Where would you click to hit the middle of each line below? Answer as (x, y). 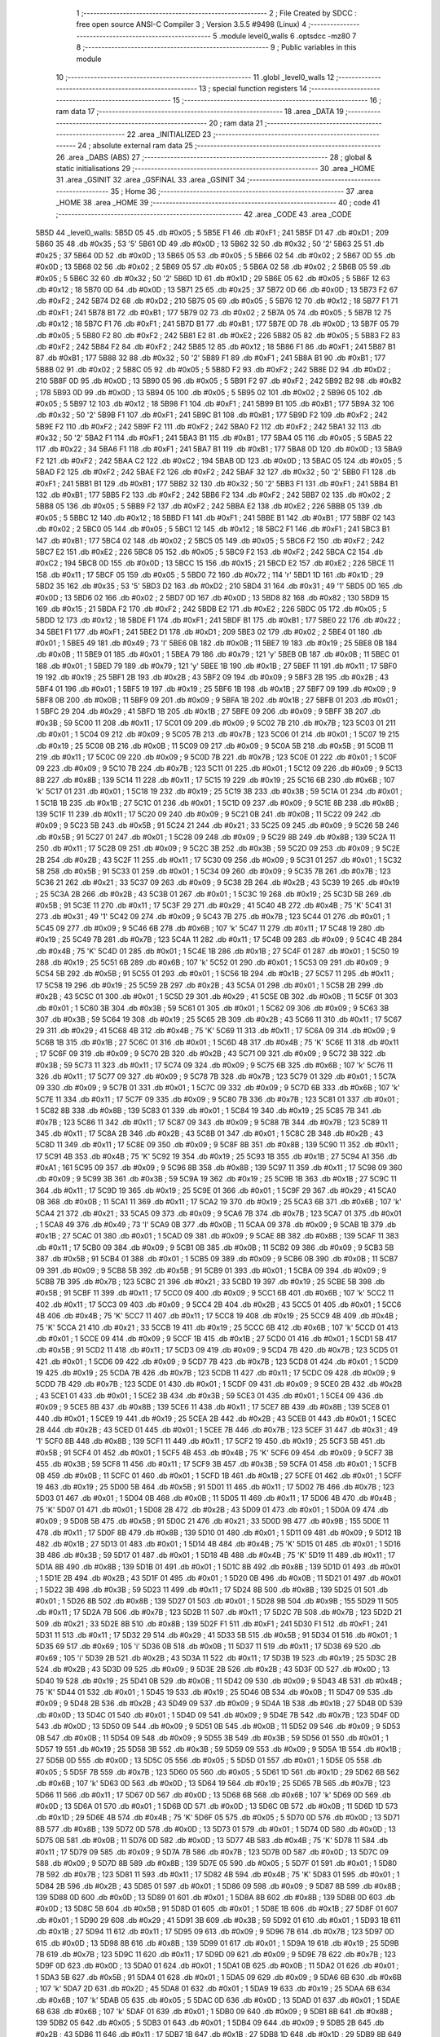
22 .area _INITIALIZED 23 (169, 134)
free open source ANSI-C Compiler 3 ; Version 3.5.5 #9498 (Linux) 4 (191, 24)
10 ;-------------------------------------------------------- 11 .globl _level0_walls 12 (195, 77)
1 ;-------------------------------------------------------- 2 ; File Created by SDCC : (217, 13)
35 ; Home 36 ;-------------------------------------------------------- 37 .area (242, 191)
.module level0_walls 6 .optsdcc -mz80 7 (288, 36)
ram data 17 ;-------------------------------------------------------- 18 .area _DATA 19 (200, 112)
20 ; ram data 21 (236, 123)
